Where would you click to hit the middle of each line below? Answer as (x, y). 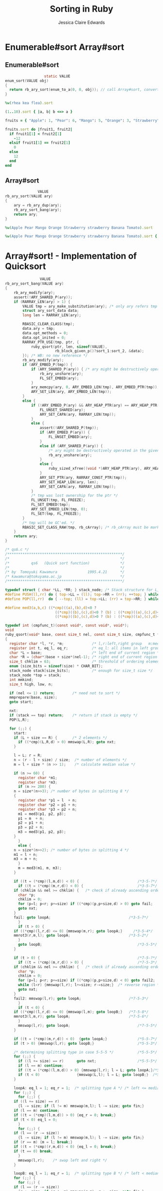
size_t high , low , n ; (31, 684)
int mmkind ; (22, 680)
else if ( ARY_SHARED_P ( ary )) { (71, 446)
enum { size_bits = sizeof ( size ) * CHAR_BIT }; (56, 666)
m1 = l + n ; (26, 854)
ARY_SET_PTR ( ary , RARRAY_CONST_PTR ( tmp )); (83, 477)
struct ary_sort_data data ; (51, 311)
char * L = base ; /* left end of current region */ (85, 653)
